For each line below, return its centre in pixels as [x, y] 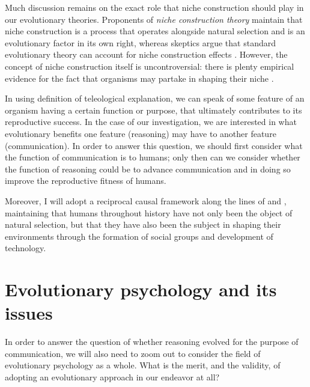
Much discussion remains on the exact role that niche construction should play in [154, 7]
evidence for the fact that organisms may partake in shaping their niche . [139, 78]
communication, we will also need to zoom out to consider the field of [133, 353]
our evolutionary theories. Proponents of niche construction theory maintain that [154, 19]
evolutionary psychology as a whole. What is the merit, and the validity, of [143, 365]
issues [29, 313]
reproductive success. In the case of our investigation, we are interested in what [151, 122]
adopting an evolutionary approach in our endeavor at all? [112, 376]
